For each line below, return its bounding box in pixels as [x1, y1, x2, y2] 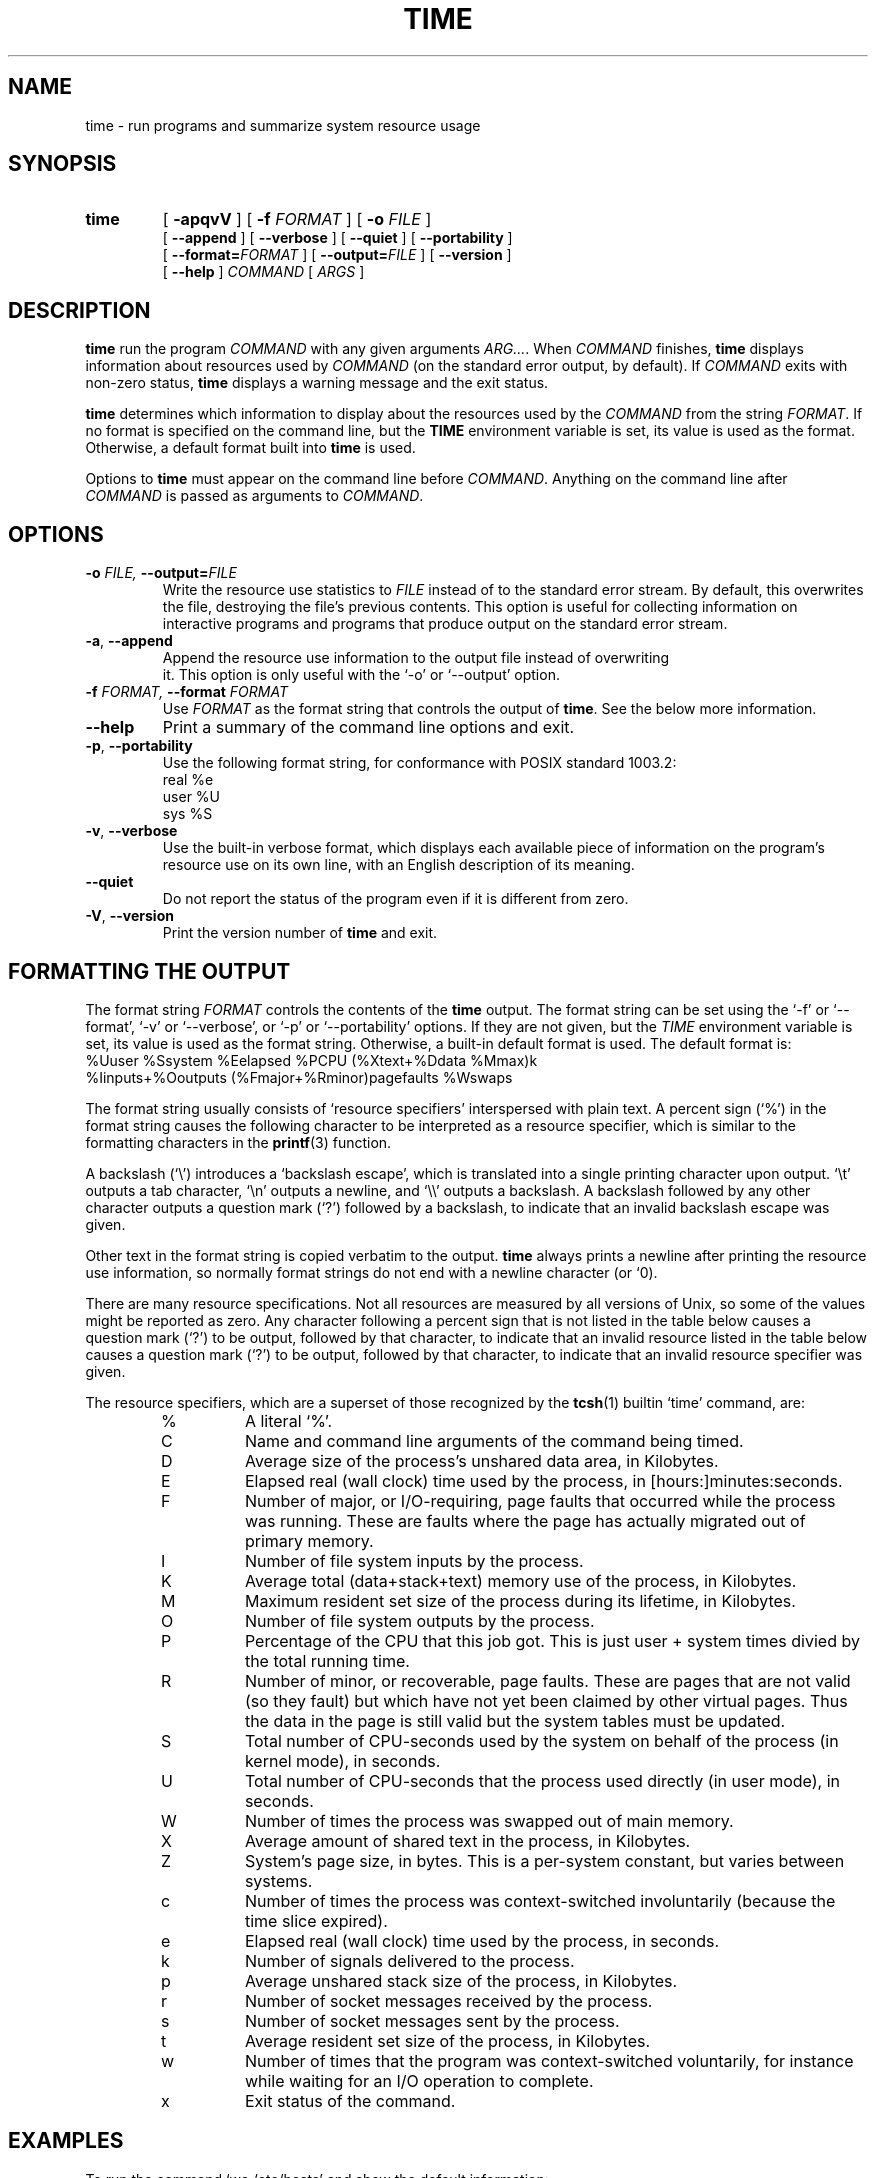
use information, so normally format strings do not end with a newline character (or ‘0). [85, 1263, 658, 1281]
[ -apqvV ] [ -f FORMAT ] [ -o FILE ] [162, 209, 432, 230]
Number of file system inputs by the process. [244, 1550, 584, 1571]
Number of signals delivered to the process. [244, 1950, 575, 1971]
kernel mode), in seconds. [244, 1750, 441, 1771]
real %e [162, 771, 214, 789]
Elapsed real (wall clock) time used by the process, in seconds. [244, 1930, 720, 1951]
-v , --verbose [85, 822, 178, 840]
